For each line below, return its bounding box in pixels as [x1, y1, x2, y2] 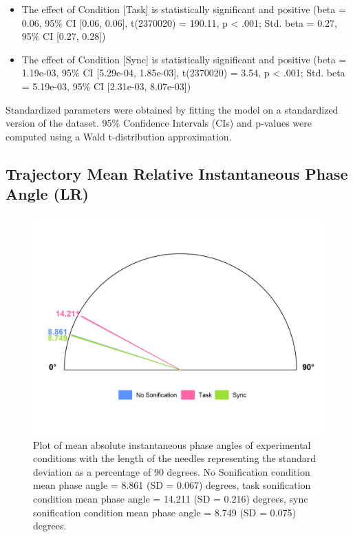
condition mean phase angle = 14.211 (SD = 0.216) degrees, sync [33, 491, 308, 505]
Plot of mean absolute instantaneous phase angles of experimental [33, 437, 311, 452]
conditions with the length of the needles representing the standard [33, 451, 317, 465]
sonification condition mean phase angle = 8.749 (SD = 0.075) [33, 505, 296, 519]
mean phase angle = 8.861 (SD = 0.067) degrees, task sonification [33, 478, 311, 492]
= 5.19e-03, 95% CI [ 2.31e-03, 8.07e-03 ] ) [21, 78, 191, 93]
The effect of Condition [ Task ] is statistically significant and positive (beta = [21, 2, 346, 16]
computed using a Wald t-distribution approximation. [6, 129, 232, 143]
